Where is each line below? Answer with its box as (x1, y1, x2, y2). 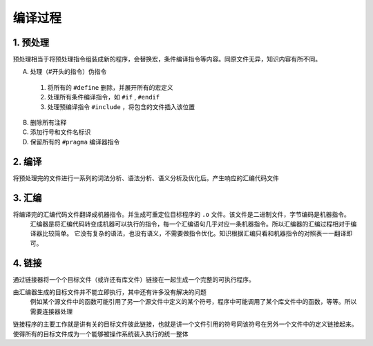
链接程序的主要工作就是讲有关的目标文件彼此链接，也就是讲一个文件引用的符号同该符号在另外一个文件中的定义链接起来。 (12, 320, 358, 328)
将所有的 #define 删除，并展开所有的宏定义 (47, 83, 173, 91)
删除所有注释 (30, 118, 67, 127)
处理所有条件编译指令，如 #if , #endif (47, 93, 160, 102)
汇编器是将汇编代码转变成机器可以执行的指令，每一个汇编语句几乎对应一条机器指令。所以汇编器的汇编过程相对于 (30, 220, 351, 228)
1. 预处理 (12, 37, 50, 48)
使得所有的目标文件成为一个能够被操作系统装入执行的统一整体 (12, 329, 189, 338)
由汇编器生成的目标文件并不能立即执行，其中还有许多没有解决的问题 (12, 288, 207, 296)
